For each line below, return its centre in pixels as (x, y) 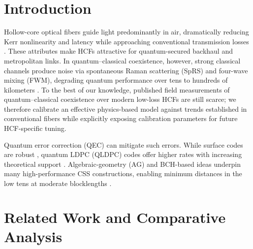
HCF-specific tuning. (35, 128)
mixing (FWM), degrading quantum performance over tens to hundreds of (116, 80)
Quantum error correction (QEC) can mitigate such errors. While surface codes (124, 144)
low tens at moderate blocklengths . (58, 183)
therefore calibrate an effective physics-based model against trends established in (126, 109)
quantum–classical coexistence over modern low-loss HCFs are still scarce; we (120, 99)
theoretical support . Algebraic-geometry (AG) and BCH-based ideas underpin (123, 164)
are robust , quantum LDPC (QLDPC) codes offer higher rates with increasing (123, 154)
